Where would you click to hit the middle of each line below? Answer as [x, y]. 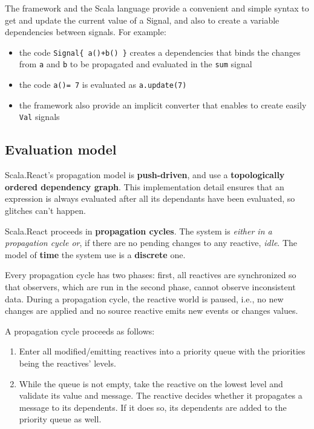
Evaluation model [61, 149]
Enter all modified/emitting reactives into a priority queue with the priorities [162, 351]
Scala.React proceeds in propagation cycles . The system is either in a [139, 231]
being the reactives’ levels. [67, 363]
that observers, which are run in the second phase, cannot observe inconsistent [150, 286]
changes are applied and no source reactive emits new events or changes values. [152, 311]
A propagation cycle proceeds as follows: [80, 331]
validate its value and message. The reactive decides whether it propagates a [161, 395]
